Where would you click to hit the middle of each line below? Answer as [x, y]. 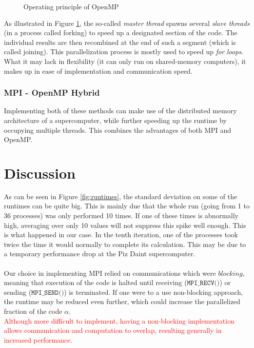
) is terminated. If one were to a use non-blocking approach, [154, 292]
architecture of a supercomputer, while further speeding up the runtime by [116, 120]
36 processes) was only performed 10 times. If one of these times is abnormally [121, 215]
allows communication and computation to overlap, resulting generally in [113, 330]
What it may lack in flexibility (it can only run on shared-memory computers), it [125, 61]
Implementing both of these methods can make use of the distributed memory [120, 111]
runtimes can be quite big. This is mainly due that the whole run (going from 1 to [127, 206]
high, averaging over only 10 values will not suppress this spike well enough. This [125, 225]
